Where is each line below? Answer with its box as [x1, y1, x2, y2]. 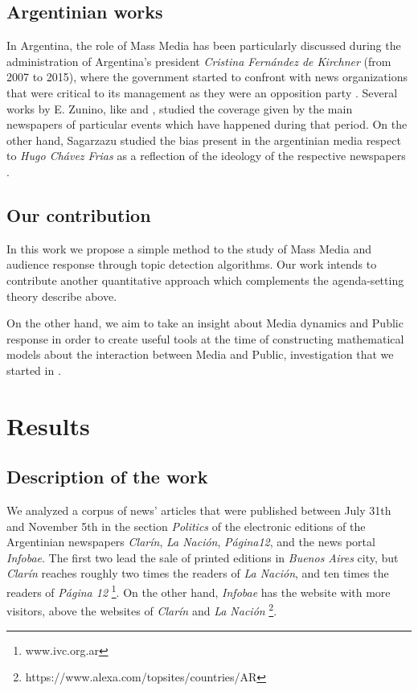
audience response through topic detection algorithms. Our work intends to [6, 256, 377, 273]
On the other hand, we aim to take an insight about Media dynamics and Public [6, 315, 404, 331]
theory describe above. [6, 287, 117, 304]
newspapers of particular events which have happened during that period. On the [6, 116, 408, 133]
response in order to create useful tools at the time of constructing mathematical [6, 330, 404, 347]
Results [6, 409, 90, 442]
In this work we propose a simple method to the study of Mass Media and [6, 240, 371, 257]
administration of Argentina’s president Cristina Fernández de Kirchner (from [6, 52, 391, 69]
